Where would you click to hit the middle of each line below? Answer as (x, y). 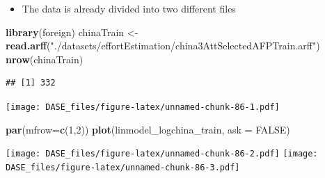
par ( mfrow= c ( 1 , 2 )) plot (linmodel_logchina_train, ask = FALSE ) (148, 129)
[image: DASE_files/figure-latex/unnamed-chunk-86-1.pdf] (143, 107)
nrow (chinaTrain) (45, 59)
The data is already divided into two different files (129, 8)
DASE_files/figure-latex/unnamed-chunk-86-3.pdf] (123, 167)
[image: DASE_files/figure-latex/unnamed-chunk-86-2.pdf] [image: (162, 154)
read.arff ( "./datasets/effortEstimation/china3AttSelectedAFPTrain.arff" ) (163, 46)
